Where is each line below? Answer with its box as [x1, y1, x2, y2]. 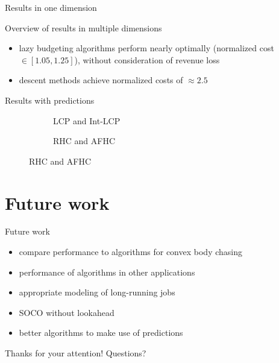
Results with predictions [5, 93, 95, 106]
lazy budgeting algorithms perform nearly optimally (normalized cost [19, 42, 274, 54]
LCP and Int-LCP [53, 114, 121, 127]
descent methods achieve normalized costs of [19, 74, 183, 86]
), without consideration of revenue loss [74, 53, 220, 66]
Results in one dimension [5, 1, 97, 13]
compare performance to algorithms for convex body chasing [19, 245, 242, 258]
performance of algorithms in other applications [19, 265, 195, 278]
